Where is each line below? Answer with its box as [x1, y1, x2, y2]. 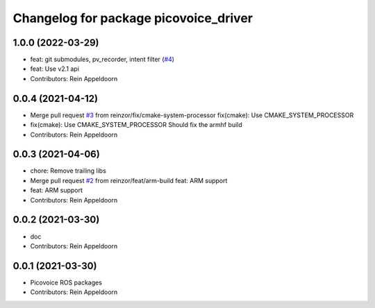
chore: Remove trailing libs [30, 166, 107, 175]
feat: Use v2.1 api [30, 65, 80, 73]
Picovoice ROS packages [30, 278, 102, 286]
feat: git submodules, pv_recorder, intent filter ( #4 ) [30, 55, 175, 64]
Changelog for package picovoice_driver [12, 10, 253, 26]
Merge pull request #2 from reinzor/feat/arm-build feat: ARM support [30, 176, 228, 185]
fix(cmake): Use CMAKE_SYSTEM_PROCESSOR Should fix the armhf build [30, 121, 242, 129]
